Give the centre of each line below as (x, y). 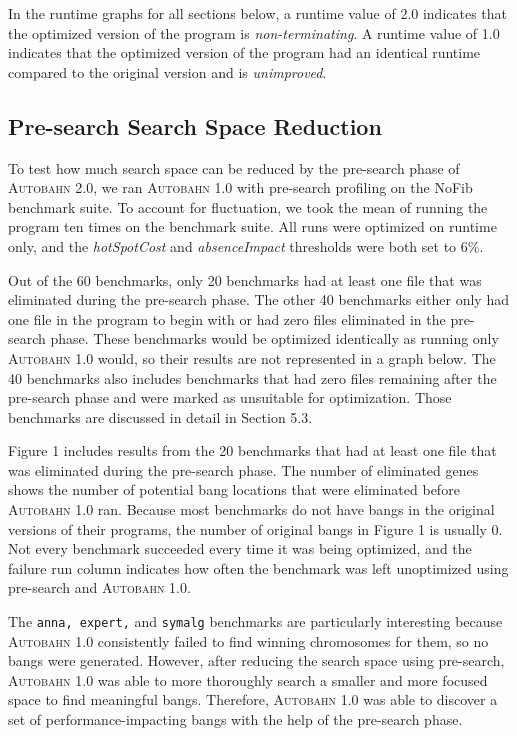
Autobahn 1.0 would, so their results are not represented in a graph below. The (252, 357)
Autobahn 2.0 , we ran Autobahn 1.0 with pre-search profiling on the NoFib (240, 187)
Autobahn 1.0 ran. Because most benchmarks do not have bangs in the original (251, 509)
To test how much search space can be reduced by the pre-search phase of (234, 167)
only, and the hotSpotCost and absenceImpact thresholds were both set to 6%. (246, 245)
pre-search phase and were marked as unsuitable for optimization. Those (230, 397)
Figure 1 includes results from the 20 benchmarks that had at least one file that (252, 450)
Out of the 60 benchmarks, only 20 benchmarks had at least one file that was (245, 279)
